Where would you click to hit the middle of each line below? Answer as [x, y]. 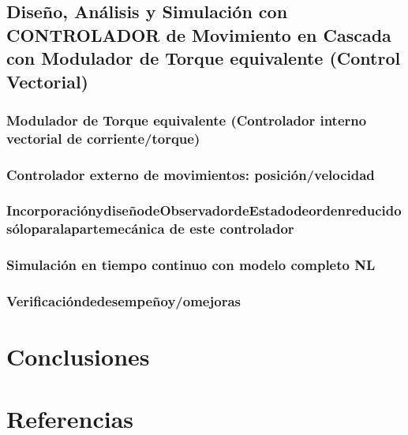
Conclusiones [78, 356]
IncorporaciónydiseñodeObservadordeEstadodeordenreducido [204, 210]
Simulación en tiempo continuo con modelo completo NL [191, 265]
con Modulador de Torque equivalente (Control [204, 58]
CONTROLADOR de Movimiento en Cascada [199, 34]
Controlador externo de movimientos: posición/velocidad [191, 174]
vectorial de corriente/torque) [103, 138]
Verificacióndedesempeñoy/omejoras [124, 301]
